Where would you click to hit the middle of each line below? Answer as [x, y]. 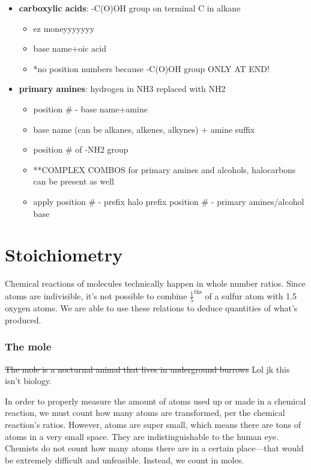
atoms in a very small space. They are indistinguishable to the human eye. [142, 436]
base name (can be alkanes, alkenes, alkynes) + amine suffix [144, 129]
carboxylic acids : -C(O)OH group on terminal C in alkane [130, 8]
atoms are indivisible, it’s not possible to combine [96, 295]
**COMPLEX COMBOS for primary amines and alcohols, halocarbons [165, 169]
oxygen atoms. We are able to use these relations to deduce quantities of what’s [151, 308]
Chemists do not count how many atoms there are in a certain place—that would [154, 448]
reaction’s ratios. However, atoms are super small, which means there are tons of [153, 424]
